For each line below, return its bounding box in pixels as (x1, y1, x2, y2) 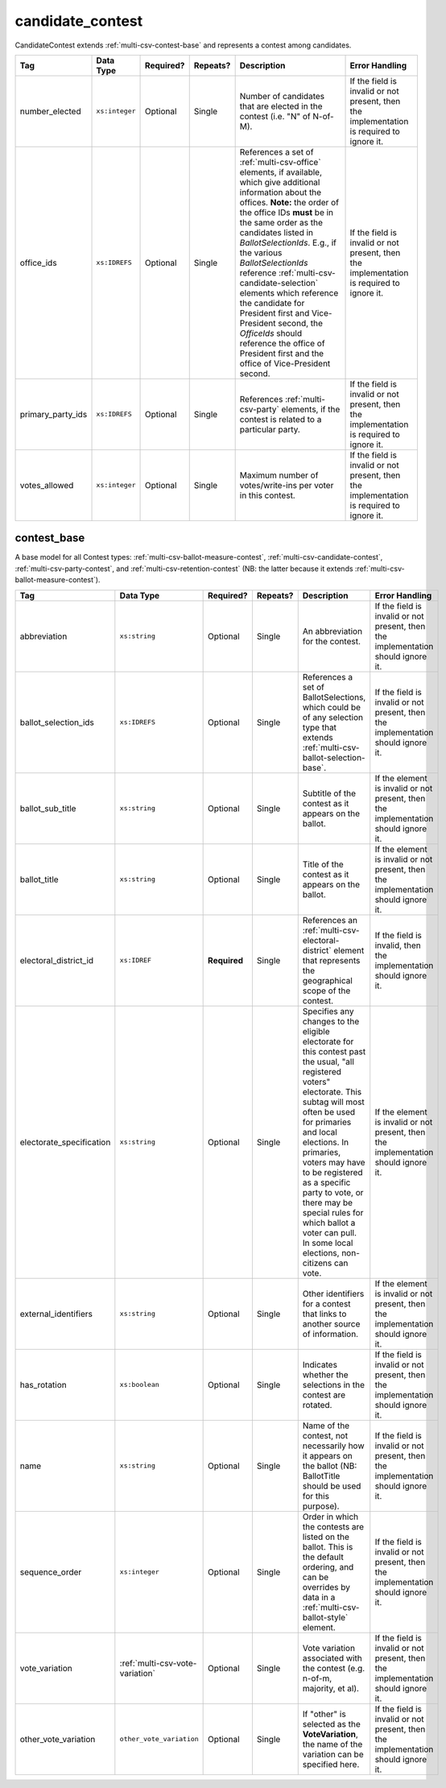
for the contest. (302, 635, 361, 647)
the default (302, 1551, 344, 1562)
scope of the (302, 985, 351, 996)
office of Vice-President (239, 358, 331, 369)
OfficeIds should (239, 327, 302, 338)
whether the (302, 1369, 349, 1380)
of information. (302, 1328, 358, 1339)
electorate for (302, 1036, 354, 1047)
